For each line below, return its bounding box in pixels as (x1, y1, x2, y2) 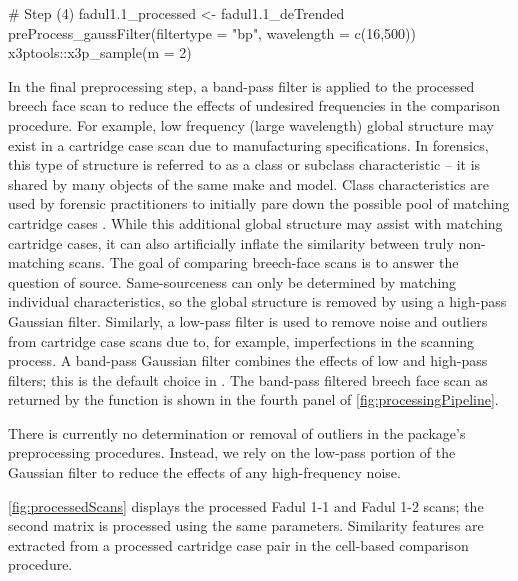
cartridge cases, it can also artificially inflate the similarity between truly (8, 232, 454, 253)
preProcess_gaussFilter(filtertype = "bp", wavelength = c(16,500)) (8, 22, 417, 43)
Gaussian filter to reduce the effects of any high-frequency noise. (8, 462, 401, 483)
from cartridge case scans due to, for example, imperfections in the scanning (8, 330, 475, 351)
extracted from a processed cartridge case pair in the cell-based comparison (8, 534, 469, 555)
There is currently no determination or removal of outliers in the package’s (8, 422, 466, 443)
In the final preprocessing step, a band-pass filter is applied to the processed (8, 75, 475, 96)
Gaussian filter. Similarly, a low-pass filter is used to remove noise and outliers (8, 310, 488, 331)
